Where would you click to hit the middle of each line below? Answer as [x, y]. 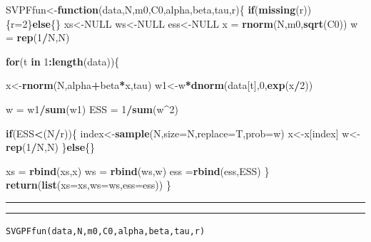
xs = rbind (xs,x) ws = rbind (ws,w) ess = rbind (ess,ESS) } [138, 170]
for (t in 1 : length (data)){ [63, 61]
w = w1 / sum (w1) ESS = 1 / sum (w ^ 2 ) [92, 109]
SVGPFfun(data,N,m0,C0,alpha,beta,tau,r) [106, 231]
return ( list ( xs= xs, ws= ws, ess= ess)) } [88, 185]
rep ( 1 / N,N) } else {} [51, 147]
